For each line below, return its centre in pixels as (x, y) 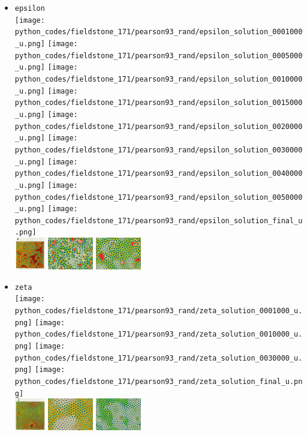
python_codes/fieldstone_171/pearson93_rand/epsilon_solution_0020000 (159, 126)
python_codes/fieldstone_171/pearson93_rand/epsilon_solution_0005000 (159, 55)
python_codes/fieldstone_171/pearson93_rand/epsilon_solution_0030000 (159, 150)
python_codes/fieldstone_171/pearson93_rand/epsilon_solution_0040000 (159, 174)
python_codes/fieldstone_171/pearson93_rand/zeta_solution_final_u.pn (159, 381)
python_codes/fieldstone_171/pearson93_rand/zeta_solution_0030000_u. (159, 358)
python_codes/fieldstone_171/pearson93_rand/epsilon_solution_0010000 (159, 79)
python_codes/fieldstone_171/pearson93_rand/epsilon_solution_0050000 (159, 197)
